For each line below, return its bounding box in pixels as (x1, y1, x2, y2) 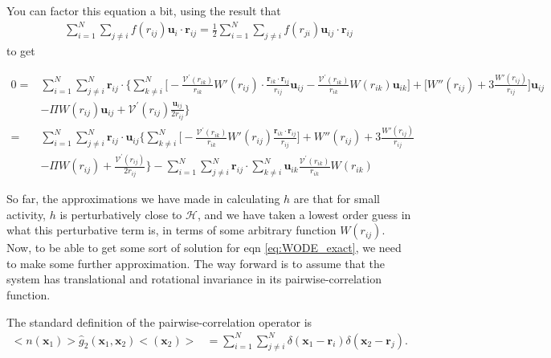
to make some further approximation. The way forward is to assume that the (6, 254, 386, 271)
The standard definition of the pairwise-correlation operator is (6, 313, 312, 330)
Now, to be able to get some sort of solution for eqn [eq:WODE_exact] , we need (6, 239, 402, 256)
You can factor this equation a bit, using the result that (6, 2, 281, 18)
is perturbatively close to (59, 205, 182, 222)
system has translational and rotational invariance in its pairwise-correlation (6, 271, 382, 287)
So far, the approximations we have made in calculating (6, 190, 280, 207)
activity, (6, 205, 47, 222)
